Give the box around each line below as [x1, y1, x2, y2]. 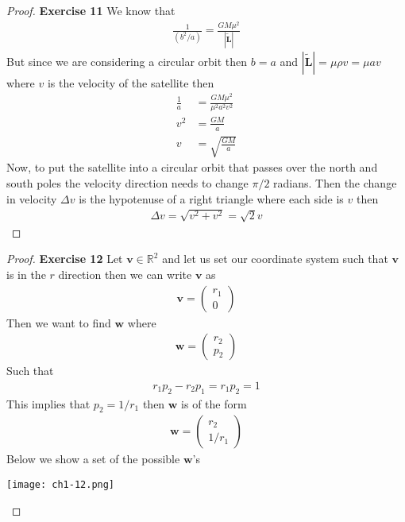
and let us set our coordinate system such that [162, 250, 388, 267]
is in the [6, 265, 46, 282]
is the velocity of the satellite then [47, 74, 214, 91]
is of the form [181, 395, 247, 412]
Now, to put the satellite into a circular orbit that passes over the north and [6, 159, 378, 176]
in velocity [6, 190, 57, 207]
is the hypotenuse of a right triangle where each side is [79, 190, 344, 207]
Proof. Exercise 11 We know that [6, 2, 175, 18]
